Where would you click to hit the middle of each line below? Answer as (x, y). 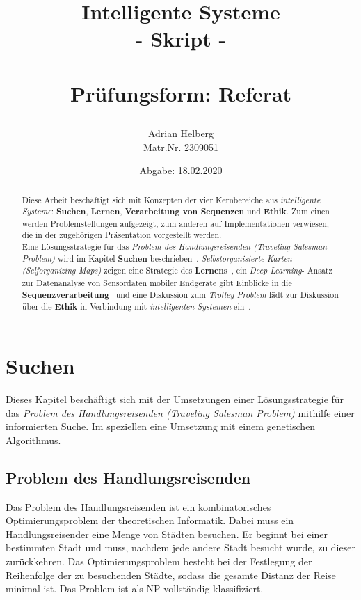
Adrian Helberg (181, 133)
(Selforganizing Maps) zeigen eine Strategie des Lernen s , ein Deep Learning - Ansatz (177, 271)
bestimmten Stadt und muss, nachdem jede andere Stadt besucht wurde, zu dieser (180, 547)
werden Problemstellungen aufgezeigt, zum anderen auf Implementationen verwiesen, (176, 223)
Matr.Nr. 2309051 (181, 147)
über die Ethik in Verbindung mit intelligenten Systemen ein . (136, 307)
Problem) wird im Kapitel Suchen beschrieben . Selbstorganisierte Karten (157, 258)
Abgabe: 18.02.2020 (181, 170)
